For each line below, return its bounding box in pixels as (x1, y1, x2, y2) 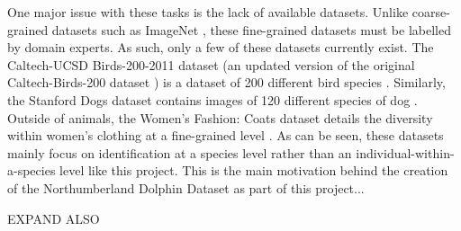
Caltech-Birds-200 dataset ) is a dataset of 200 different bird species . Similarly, (7, 73, 446, 92)
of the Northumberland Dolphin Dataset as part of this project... (7, 178, 365, 197)
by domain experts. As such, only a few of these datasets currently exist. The (7, 38, 434, 57)
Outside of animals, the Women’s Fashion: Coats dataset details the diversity (7, 108, 433, 127)
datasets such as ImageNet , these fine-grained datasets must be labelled (51, 20, 451, 39)
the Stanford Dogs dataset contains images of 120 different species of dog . (7, 90, 418, 109)
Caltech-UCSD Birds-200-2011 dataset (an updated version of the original (7, 55, 415, 74)
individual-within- (356, 143, 455, 162)
